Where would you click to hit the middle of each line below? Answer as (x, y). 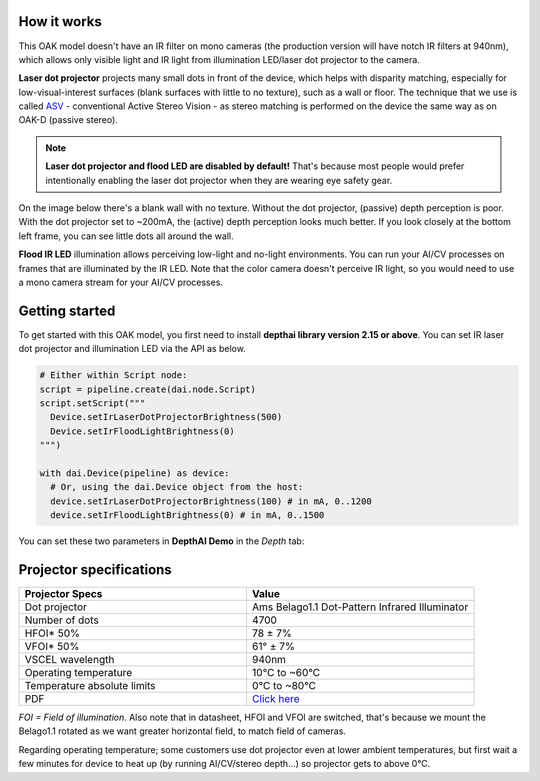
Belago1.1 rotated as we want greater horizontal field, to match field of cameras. (182, 731)
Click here (275, 699)
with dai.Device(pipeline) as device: (134, 473)
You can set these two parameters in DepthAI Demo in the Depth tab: (161, 541)
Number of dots (61, 620)
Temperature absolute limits (90, 686)
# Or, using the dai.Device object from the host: (177, 487)
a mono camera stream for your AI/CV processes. (121, 282)
